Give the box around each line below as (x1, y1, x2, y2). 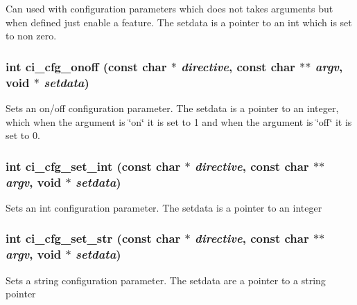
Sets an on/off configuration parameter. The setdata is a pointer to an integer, (6, 100, 339, 115)
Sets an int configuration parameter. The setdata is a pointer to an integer (6, 200, 322, 214)
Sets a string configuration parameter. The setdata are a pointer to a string (6, 272, 326, 287)
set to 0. (6, 128, 40, 142)
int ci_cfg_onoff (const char (6, 57, 167, 75)
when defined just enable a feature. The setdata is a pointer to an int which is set (6, 15, 352, 29)
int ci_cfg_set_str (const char (6, 230, 181, 247)
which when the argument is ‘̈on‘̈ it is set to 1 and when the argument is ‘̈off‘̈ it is (6, 114, 352, 129)
